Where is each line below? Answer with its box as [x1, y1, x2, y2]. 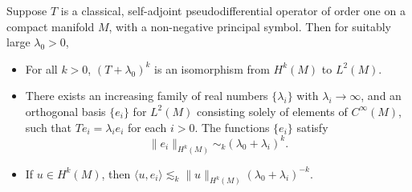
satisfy [296, 118, 328, 135]
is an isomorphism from [154, 60, 270, 77]
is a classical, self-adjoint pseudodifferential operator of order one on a [60, 2, 406, 18]
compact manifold [6, 18, 95, 34]
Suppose [6, 2, 47, 18]
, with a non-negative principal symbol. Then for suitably [108, 18, 391, 34]
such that [25, 118, 72, 135]
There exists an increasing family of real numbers [25, 87, 268, 104]
